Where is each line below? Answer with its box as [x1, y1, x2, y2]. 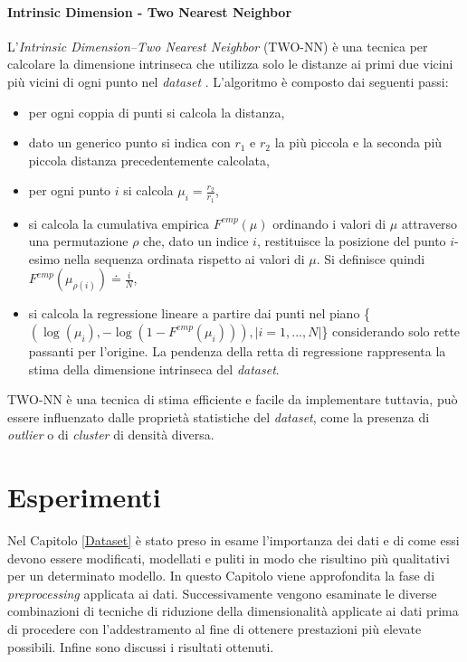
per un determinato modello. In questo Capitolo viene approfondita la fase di [7, 566, 435, 585]
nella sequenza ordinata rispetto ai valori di [63, 249, 305, 268]
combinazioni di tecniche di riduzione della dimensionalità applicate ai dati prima [7, 601, 459, 620]
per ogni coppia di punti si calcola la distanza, [28, 102, 285, 121]
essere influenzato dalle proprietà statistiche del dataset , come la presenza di [7, 407, 430, 426]
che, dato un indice [143, 232, 249, 251]
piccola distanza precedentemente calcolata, [28, 150, 270, 169]
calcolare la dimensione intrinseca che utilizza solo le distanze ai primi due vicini [7, 54, 453, 73]
